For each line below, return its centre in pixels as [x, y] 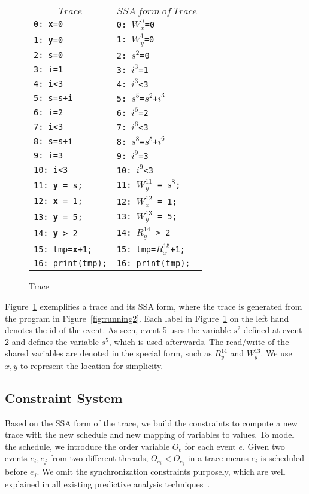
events [16, 458]
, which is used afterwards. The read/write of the [199, 341]
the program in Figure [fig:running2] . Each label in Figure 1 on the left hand [147, 318]
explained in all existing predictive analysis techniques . [107, 484]
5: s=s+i [53, 98]
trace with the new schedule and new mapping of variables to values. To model [150, 434]
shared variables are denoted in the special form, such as [108, 353]
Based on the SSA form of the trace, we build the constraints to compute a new [151, 423]
